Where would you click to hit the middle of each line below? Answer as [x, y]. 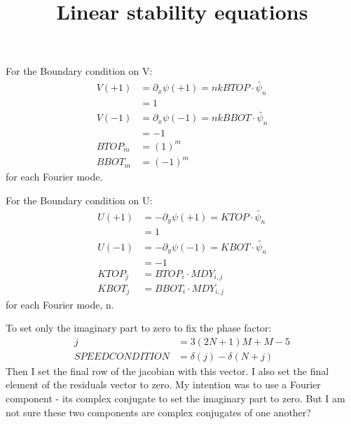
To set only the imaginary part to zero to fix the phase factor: [139, 328]
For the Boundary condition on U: [79, 200]
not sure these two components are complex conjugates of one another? [158, 412]
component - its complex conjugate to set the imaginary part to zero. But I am [175, 398]
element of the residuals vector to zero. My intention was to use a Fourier [163, 384]
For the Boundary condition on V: [79, 71]
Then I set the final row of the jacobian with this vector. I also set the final [167, 370]
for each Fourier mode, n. [60, 304]
